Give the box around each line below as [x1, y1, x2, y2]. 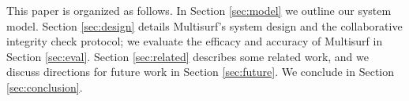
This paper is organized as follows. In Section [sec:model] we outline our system [6, 2, 392, 18]
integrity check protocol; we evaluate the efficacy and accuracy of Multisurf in [6, 33, 383, 49]
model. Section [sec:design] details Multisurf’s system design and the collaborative [6, 17, 403, 34]
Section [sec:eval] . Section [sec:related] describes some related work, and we [6, 48, 369, 64]
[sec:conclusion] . [6, 78, 83, 95]
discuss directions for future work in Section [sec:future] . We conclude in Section [6, 63, 395, 80]
